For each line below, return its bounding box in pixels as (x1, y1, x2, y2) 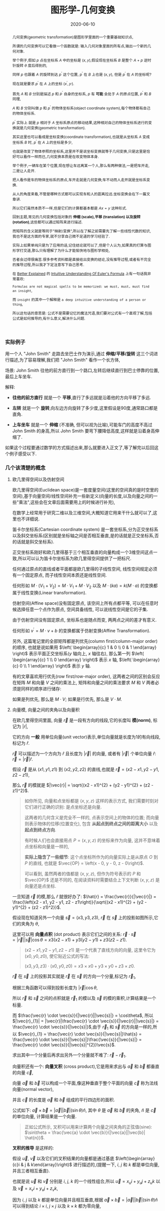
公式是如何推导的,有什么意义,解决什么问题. (12, 316, 85, 321)
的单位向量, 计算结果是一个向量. (12, 1113, 77, 1119)
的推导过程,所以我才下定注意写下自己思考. (12, 262, 85, 267)
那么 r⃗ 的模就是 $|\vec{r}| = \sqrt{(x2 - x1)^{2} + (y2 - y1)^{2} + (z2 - (12, 782, 154, 788)
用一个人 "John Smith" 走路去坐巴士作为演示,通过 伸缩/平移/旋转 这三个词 (5, 351, 154, 356)
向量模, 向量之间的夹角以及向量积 (12, 707, 80, 712)
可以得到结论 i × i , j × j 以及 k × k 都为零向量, (12, 1203, 101, 1209)
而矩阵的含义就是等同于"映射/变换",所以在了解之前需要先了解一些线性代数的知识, (12, 228, 151, 234)
